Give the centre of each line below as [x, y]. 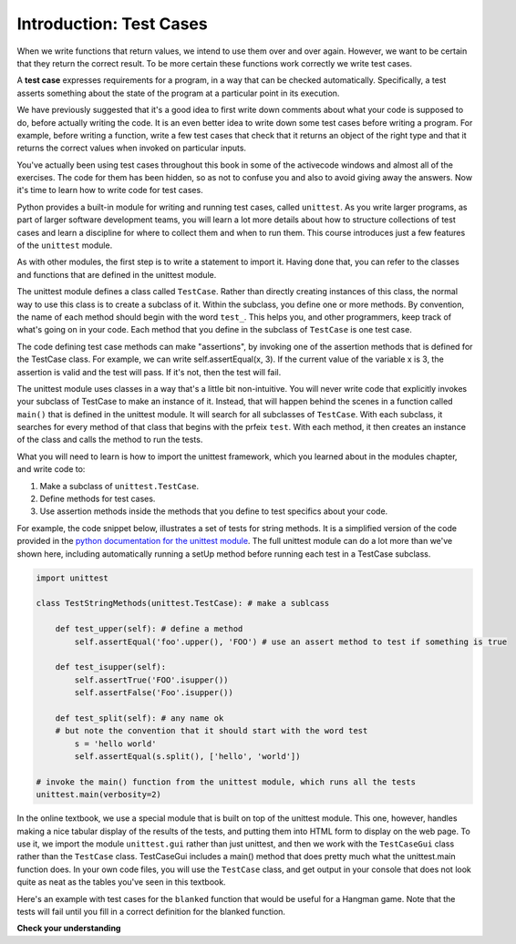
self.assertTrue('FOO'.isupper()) [151, 680]
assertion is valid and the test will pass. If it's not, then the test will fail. [149, 372]
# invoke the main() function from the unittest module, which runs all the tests [226, 782]
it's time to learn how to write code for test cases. [110, 190]
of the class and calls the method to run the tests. [110, 440]
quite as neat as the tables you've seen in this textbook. [122, 882]
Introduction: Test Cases [113, 24]
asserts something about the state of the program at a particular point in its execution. [178, 93]
